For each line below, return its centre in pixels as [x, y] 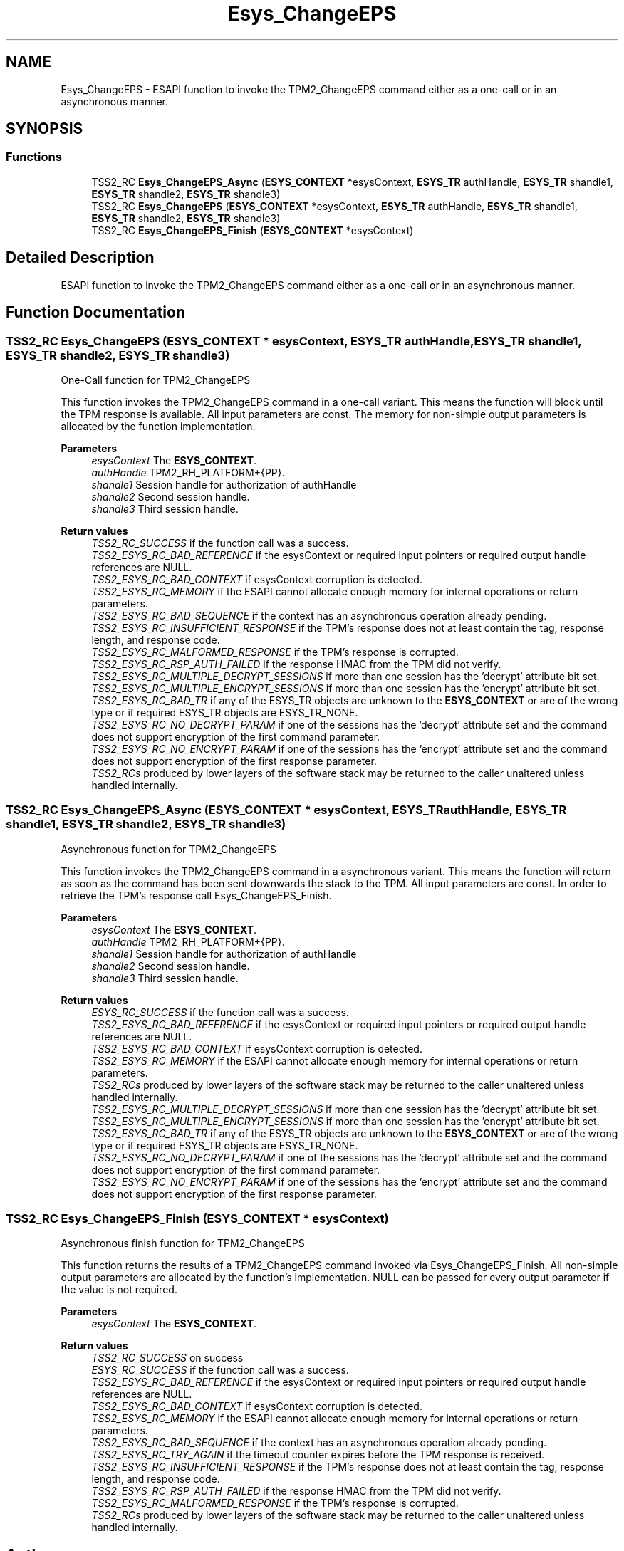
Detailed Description [80, 258]
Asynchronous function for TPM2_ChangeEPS [168, 849]
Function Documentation [95, 313]
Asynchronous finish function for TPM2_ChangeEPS [183, 1243]
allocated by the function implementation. [158, 426]
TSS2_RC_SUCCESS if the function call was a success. [220, 543]
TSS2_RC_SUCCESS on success [167, 1358]
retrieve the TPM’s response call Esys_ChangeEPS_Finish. [196, 895]
